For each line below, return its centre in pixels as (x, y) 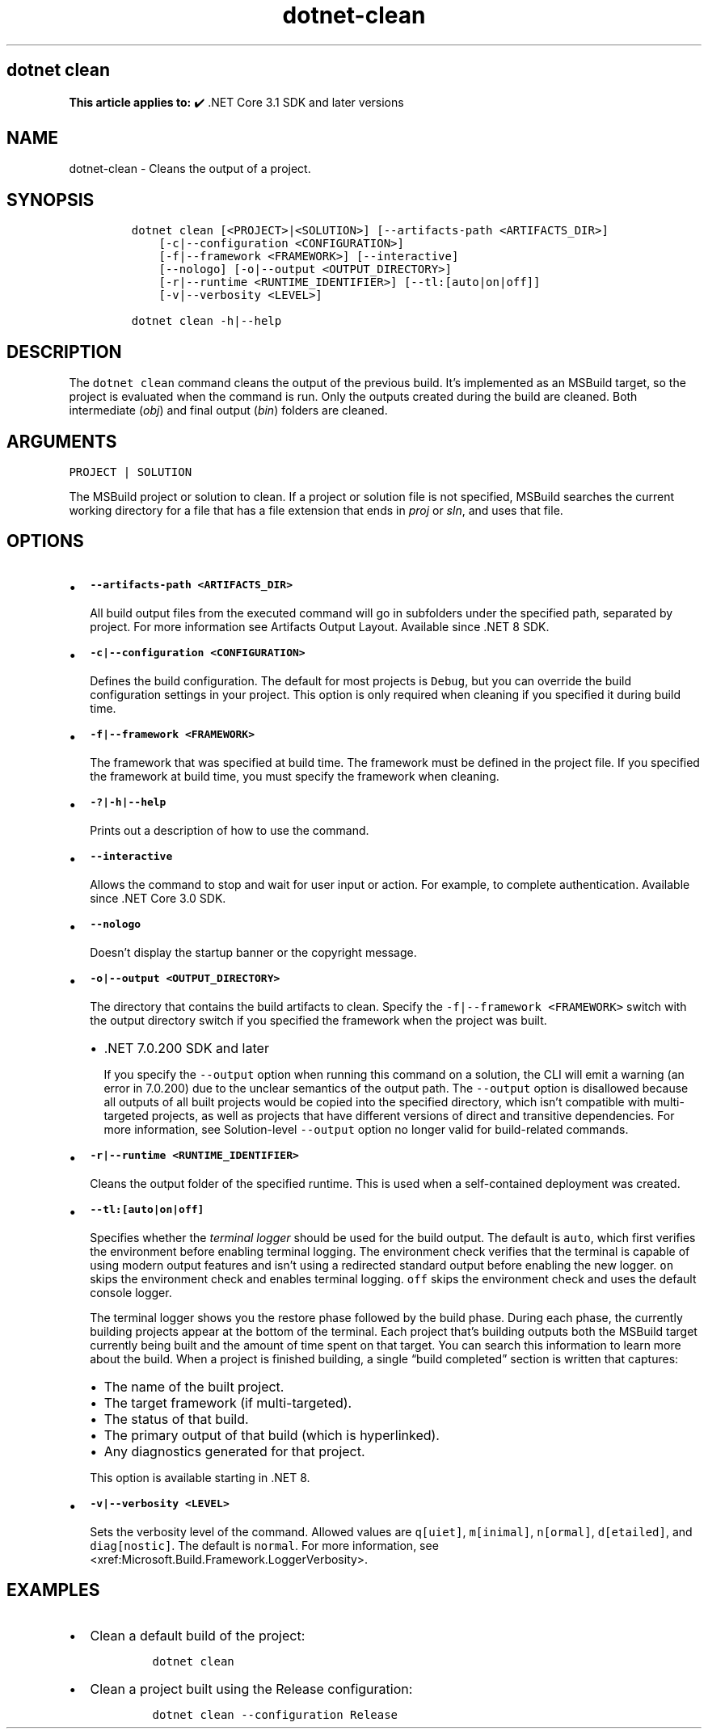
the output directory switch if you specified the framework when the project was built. (318, 1020)
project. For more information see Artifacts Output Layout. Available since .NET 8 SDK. (320, 626)
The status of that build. (176, 1419)
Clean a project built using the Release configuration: (251, 1689)
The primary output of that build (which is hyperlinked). (272, 1435)
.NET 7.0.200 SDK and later (186, 1048)
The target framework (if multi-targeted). (228, 1402)
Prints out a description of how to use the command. (230, 830)
